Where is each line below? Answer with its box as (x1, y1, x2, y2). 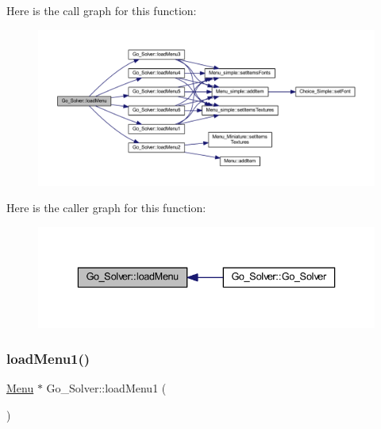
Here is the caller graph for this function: (6, 199, 206, 216)
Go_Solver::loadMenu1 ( (46, 380, 167, 396)
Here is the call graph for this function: (6, 2, 197, 18)
